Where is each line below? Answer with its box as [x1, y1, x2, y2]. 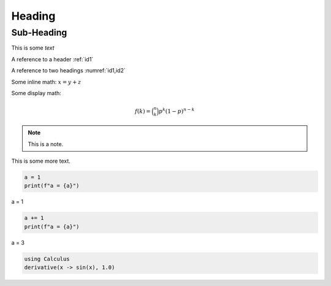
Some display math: [11, 89, 61, 96]
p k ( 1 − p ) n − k [158, 107, 195, 115]
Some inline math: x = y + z [11, 78, 82, 85]
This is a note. [28, 140, 64, 147]
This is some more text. [11, 157, 70, 165]
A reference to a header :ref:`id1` [11, 55, 94, 63]
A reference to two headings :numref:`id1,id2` [11, 67, 126, 74]
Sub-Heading [11, 27, 67, 38]
